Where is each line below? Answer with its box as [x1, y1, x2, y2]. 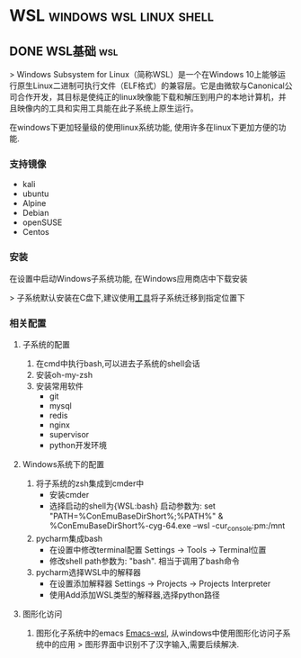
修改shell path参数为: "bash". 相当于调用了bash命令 [49, 555, 240, 566]
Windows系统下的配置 [22, 458, 105, 469]
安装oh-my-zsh [35, 369, 93, 380]
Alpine [22, 198, 47, 209]
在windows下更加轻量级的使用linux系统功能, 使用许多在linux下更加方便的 [9, 122, 279, 132]
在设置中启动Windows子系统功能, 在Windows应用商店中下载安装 [9, 273, 249, 284]
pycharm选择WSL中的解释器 [35, 566, 142, 577]
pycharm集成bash [35, 533, 103, 544]
